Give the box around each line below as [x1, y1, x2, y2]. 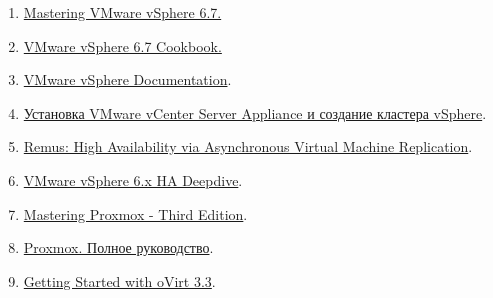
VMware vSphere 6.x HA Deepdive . [23, 169, 243, 190]
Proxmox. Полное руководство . [23, 237, 214, 258]
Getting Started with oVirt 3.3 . [23, 270, 216, 291]
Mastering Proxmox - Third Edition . [23, 203, 248, 224]
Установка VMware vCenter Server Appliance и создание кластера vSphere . [23, 102, 487, 123]
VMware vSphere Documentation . [23, 69, 232, 90]
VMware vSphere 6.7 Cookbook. [23, 35, 222, 56]
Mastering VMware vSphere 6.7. [23, 2, 222, 22]
